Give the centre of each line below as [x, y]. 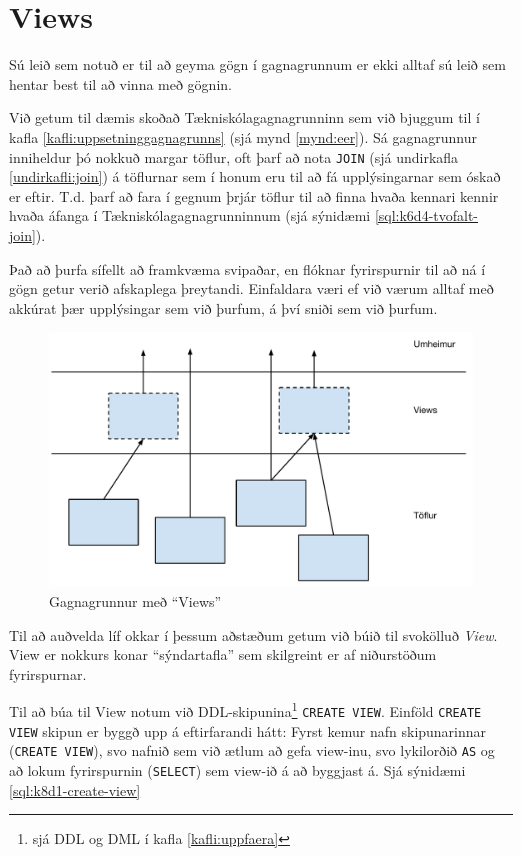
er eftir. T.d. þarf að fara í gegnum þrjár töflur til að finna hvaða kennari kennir [254, 195]
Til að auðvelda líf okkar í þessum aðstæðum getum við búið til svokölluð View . [253, 634]
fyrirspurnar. [48, 673]
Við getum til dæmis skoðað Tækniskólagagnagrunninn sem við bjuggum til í [244, 117]
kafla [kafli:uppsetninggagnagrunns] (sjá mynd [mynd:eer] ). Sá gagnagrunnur [243, 136]
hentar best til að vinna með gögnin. [120, 83]
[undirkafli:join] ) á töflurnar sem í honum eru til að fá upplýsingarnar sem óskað [255, 176]
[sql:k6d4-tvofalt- [426, 215]
